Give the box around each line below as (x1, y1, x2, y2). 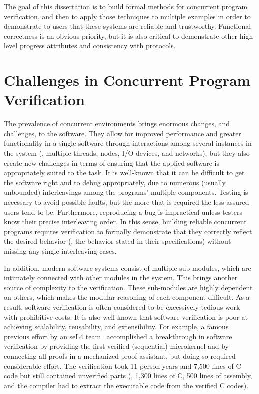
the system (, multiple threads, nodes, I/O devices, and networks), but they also (4, 148, 250, 158)
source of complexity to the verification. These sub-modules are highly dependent (4, 282, 253, 292)
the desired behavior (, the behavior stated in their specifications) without (4, 236, 231, 246)
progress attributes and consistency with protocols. (19, 40, 176, 51)
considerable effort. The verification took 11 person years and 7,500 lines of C (4, 360, 241, 371)
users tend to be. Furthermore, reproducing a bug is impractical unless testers (4, 206, 243, 217)
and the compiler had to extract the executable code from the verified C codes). (4, 380, 249, 390)
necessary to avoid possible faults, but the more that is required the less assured (4, 197, 249, 207)
